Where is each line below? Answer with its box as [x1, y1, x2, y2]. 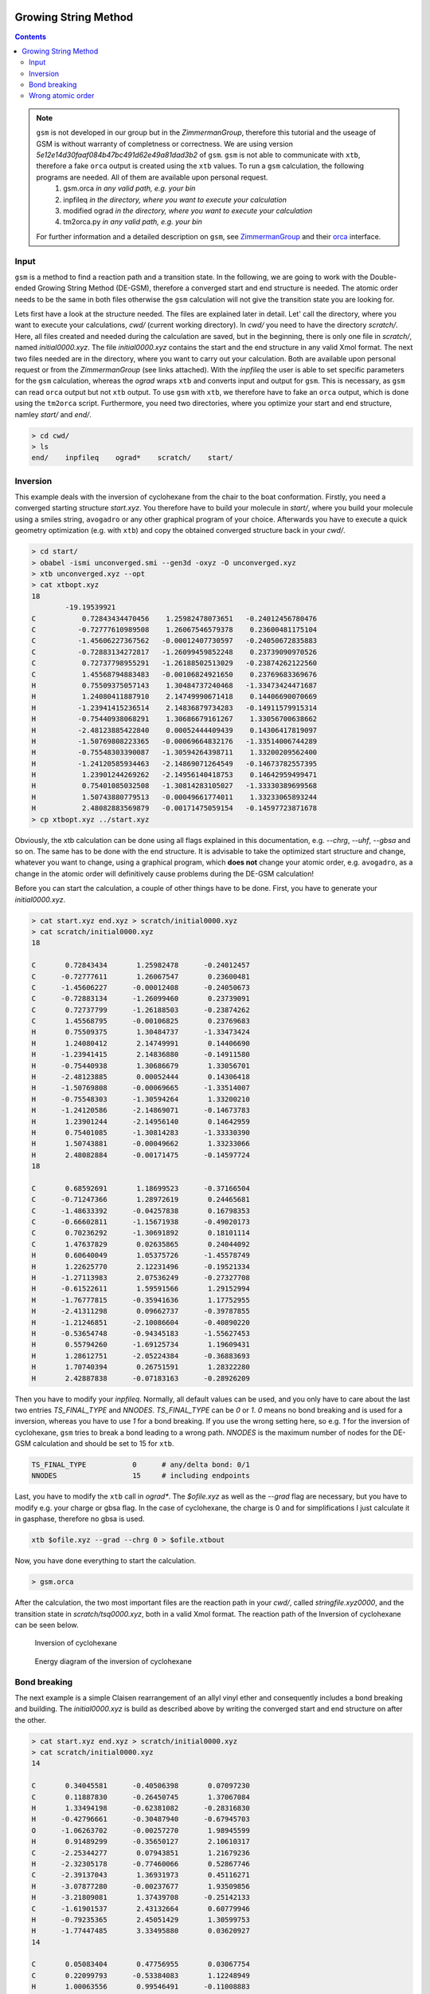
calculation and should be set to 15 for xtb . [33, 1439, 174, 1448]
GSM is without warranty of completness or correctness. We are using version [36, 139, 294, 148]
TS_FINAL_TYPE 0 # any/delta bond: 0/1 [31, 1460, 250, 1469]
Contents [14, 32, 47, 41]
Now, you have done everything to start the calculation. [14, 1556, 197, 1566]
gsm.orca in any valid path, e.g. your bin [63, 183, 196, 193]
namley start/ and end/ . [14, 409, 92, 419]
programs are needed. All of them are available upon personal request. [36, 172, 268, 182]
